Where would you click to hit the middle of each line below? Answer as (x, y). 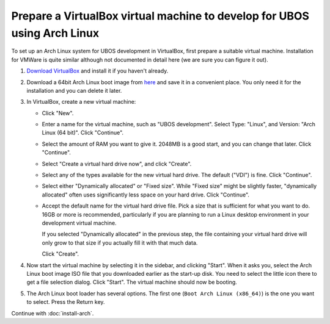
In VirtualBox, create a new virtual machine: (81, 102)
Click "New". (58, 113)
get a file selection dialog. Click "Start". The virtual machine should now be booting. (132, 282)
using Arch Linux (55, 33)
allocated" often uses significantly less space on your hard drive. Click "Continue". (146, 195)
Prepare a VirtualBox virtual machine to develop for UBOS (160, 16)
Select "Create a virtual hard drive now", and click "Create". (117, 164)
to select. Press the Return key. (66, 302)
